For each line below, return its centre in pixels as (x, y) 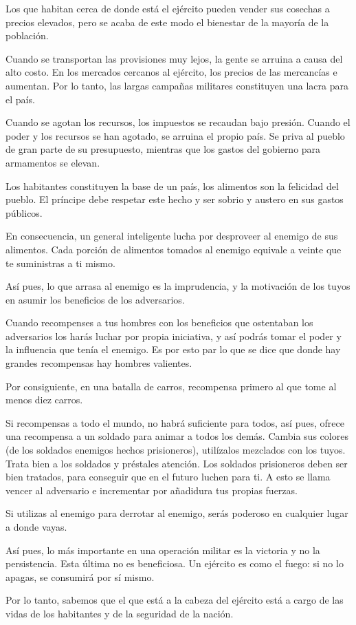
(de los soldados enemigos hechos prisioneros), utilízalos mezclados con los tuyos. (176, 450)
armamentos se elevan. (53, 162)
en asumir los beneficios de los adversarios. (95, 299)
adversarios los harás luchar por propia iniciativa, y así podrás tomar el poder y (174, 336)
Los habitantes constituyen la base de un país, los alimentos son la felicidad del (172, 186)
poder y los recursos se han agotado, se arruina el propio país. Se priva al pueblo (175, 135)
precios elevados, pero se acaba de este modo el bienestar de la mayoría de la (167, 22)
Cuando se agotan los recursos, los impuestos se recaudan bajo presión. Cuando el (178, 122)
